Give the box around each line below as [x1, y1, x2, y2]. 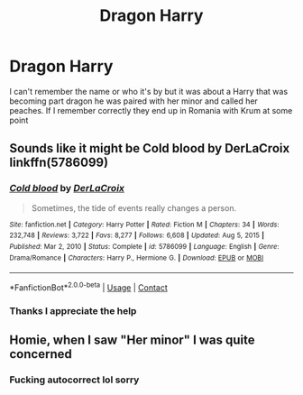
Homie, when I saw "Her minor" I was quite [9, 333, 255, 348]
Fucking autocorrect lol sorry [9, 373, 140, 386]
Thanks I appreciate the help [9, 304, 137, 317]
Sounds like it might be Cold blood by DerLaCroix [9, 141, 290, 156]
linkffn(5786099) [9, 155, 109, 170]
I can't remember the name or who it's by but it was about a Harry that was [9, 86, 289, 96]
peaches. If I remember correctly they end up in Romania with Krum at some [9, 105, 293, 115]
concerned [9, 346, 72, 362]
